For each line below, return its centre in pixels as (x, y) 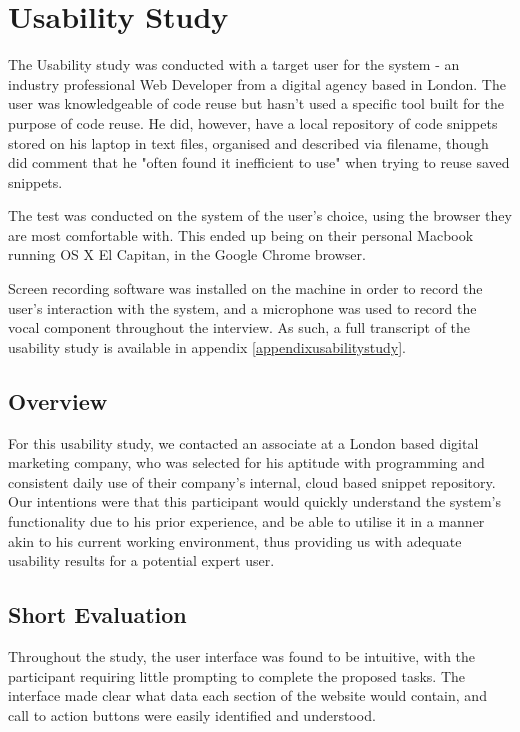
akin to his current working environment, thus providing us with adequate (235, 540)
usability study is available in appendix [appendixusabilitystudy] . (207, 346)
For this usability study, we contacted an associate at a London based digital (243, 442)
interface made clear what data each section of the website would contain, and (247, 695)
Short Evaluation (97, 614)
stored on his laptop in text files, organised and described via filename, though (248, 142)
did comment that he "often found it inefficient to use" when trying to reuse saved (259, 162)
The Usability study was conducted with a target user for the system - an (234, 64)
